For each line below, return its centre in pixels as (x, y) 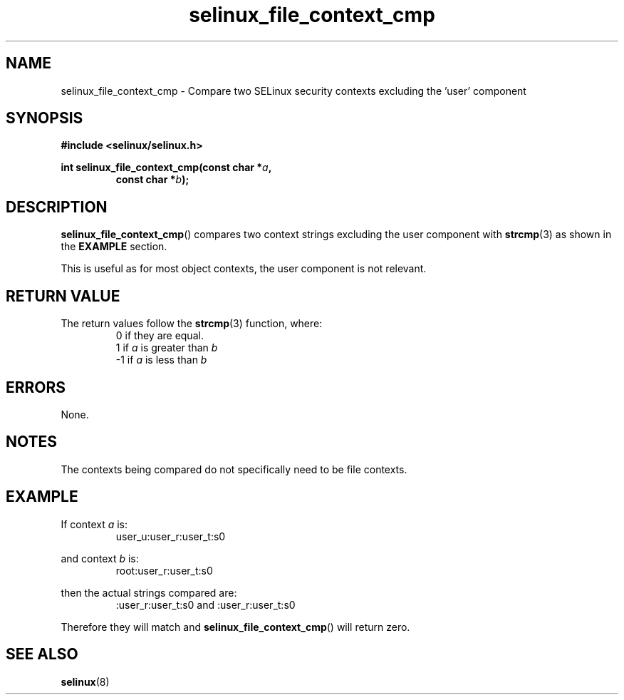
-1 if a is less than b (161, 360)
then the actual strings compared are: (149, 592)
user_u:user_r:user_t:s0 (171, 536)
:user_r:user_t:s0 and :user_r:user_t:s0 (206, 604)
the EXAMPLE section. (114, 247)
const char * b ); (152, 180)
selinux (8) (85, 681)
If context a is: (94, 524)
